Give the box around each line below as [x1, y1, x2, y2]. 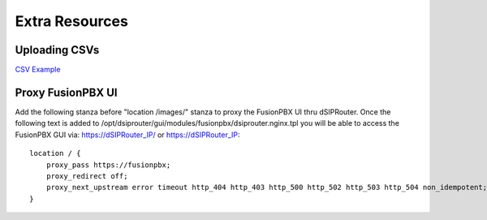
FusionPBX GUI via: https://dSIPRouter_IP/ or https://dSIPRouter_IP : [15, 130, 240, 140]
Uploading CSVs [15, 43, 100, 57]
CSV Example [15, 65, 61, 75]
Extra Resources [15, 12, 129, 30]
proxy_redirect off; [45, 171, 128, 180]
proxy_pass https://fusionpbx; [45, 160, 171, 170]
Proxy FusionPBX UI [15, 85, 118, 99]
